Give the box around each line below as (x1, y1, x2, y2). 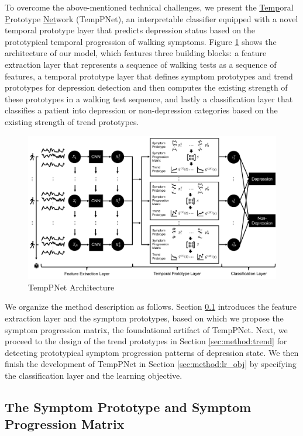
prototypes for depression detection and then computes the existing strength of (5, 81, 288, 94)
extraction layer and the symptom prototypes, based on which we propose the (5, 312, 284, 324)
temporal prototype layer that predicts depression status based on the (5, 24, 256, 36)
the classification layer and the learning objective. (5, 369, 183, 381)
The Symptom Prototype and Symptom (5, 397, 252, 416)
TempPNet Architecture (28, 281, 115, 293)
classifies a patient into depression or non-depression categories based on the (5, 104, 278, 116)
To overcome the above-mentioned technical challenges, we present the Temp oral (5, 1, 294, 13)
